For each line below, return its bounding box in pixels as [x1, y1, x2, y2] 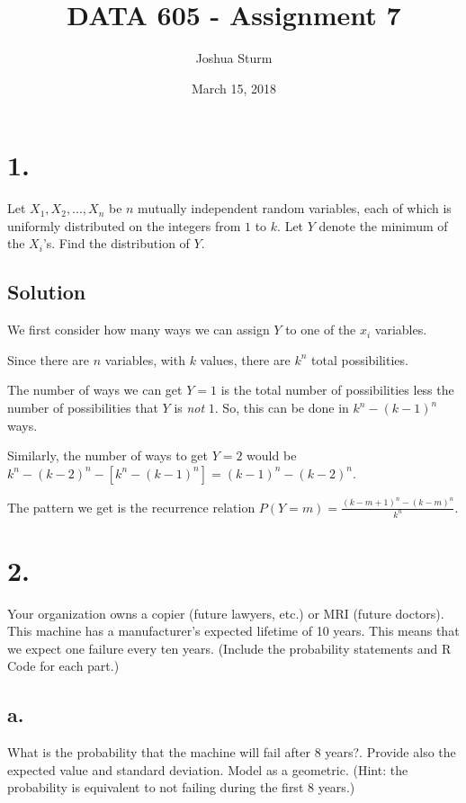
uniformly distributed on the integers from [7, 216, 241, 235]
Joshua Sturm [195, 49, 273, 67]
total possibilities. [311, 350, 408, 369]
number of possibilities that [7, 398, 158, 417]
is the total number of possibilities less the [220, 380, 454, 399]
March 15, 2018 [191, 78, 277, 97]
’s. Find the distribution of [42, 234, 190, 253]
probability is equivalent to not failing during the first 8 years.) [7, 778, 355, 797]
